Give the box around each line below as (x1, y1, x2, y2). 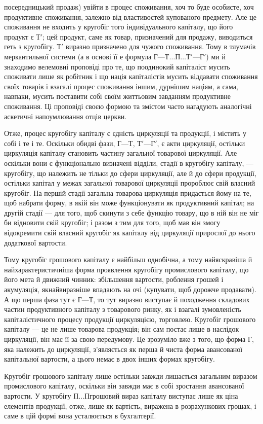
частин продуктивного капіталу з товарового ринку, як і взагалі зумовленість (4, 304, 241, 314)
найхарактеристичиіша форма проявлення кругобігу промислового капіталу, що (4, 264, 249, 274)
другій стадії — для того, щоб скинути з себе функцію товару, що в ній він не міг (4, 207, 259, 218)
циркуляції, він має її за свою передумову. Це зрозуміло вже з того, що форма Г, (4, 334, 254, 344)
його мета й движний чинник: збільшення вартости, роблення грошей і (4, 274, 224, 285)
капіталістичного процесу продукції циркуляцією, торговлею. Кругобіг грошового (4, 313, 256, 324)
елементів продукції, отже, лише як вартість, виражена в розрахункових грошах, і (4, 400, 256, 411)
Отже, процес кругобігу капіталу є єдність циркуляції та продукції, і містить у (4, 128, 246, 138)
